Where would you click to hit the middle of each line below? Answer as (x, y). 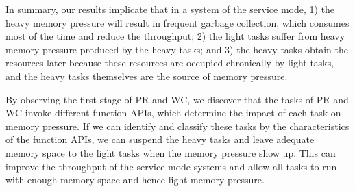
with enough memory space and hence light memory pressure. (135, 180)
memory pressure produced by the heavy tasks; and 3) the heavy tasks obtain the (177, 49)
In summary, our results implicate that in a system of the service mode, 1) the (170, 9)
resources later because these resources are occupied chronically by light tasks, (170, 63)
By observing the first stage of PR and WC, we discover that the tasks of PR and (177, 99)
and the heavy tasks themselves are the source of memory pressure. (147, 76)
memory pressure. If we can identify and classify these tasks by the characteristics (177, 126)
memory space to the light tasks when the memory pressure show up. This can (171, 152)
